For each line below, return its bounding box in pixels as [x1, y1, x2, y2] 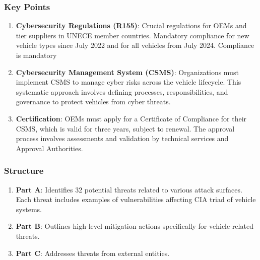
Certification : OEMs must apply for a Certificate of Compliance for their [16, 113, 247, 123]
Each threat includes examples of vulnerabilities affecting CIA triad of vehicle [16, 194, 256, 205]
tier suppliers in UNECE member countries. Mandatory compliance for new [16, 30, 249, 40]
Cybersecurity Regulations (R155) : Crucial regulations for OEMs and [16, 20, 247, 31]
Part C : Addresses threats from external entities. [16, 247, 170, 258]
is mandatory [16, 50, 57, 60]
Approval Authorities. [16, 143, 83, 153]
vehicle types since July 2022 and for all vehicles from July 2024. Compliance [16, 40, 254, 50]
